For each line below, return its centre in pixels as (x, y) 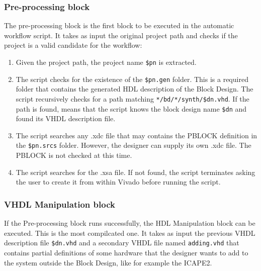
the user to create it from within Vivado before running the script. (118, 182)
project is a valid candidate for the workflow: (73, 45)
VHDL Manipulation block (60, 204)
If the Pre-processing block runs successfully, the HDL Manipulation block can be (130, 223)
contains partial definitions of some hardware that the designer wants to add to (126, 252)
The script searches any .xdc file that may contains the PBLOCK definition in (137, 135)
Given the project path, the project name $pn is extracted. (106, 62)
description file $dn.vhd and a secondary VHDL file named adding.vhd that (122, 243)
